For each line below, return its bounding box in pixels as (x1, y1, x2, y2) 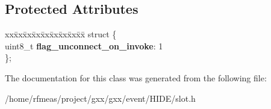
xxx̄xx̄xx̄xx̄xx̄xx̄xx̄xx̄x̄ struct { (5, 28, 117, 40)
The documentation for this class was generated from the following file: (5, 71, 267, 84)
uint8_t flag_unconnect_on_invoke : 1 (5, 39, 163, 52)
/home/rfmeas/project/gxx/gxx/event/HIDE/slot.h (5, 92, 196, 104)
